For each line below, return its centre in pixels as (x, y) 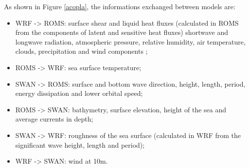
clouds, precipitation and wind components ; (81, 51)
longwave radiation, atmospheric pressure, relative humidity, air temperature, (130, 41)
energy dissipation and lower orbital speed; (79, 93)
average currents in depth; (54, 119)
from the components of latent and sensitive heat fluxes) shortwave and (122, 32)
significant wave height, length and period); (80, 145)
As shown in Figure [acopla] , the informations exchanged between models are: (120, 6)
